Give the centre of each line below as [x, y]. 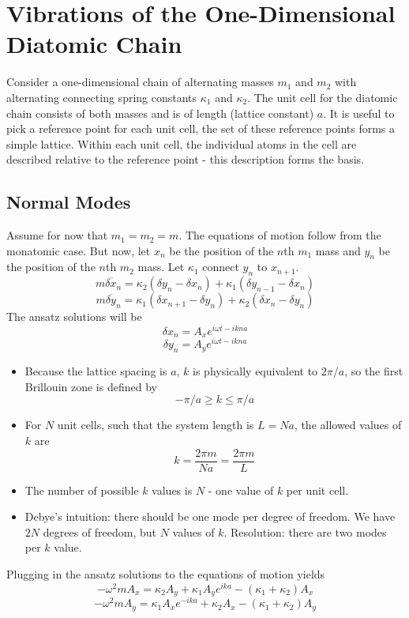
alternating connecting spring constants [102, 97]
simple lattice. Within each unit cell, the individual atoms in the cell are [182, 143]
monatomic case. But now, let [79, 250]
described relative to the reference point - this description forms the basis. [185, 159]
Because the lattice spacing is [96, 371]
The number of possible [82, 490]
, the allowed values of [348, 425]
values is [172, 490]
